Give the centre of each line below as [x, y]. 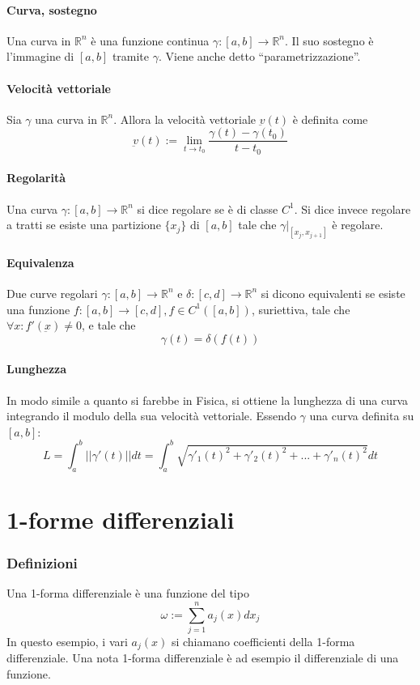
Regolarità [36, 178]
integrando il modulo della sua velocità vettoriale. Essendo [151, 416]
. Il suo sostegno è [329, 40]
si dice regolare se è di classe [208, 208]
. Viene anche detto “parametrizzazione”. [259, 56]
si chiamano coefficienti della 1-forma [263, 641]
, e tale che [108, 325]
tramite [131, 56]
